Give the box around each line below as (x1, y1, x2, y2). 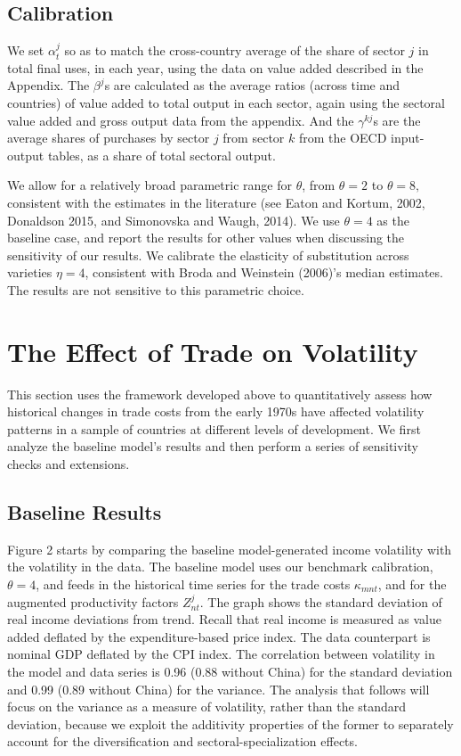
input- (391, 128, 425, 147)
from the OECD (298, 128, 387, 147)
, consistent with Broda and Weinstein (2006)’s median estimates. (85, 263, 443, 282)
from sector (222, 128, 285, 147)
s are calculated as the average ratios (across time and (104, 76, 400, 94)
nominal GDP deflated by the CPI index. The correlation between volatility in (7, 645, 435, 663)
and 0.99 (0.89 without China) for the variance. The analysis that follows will (7, 679, 430, 698)
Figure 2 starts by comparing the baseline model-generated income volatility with (7, 539, 452, 558)
